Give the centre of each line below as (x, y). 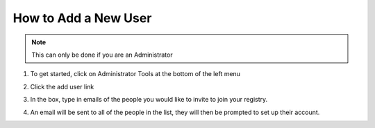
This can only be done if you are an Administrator (102, 55)
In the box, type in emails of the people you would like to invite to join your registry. (149, 100)
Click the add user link (62, 86)
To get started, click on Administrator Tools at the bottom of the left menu (135, 74)
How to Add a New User (82, 18)
